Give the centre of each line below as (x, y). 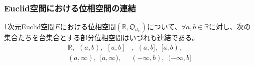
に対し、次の (230, 27)
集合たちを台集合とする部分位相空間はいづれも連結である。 (102, 37)
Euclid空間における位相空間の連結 (70, 8)
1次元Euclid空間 (30, 27)
